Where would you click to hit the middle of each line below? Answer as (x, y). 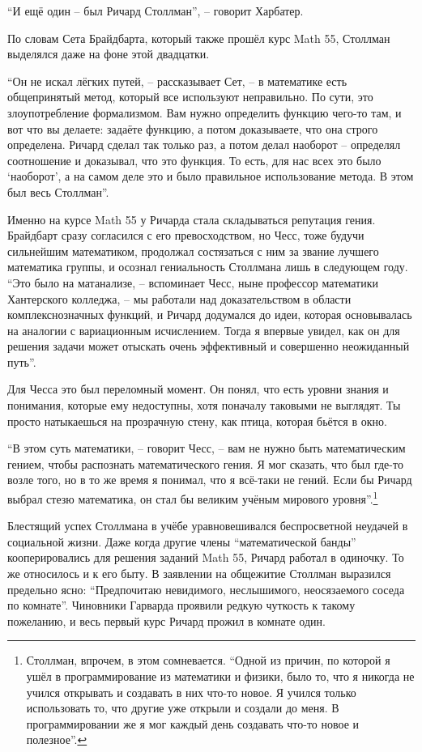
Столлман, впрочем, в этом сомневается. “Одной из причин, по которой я (208, 660)
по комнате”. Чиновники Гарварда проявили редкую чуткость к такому (181, 605)
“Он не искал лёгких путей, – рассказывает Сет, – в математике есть (177, 81)
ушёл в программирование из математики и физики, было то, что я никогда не (220, 676)
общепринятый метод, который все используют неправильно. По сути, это (190, 97)
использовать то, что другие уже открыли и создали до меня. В (183, 708)
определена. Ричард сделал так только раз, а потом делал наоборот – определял (204, 144)
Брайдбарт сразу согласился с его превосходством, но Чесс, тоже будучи (186, 235)
